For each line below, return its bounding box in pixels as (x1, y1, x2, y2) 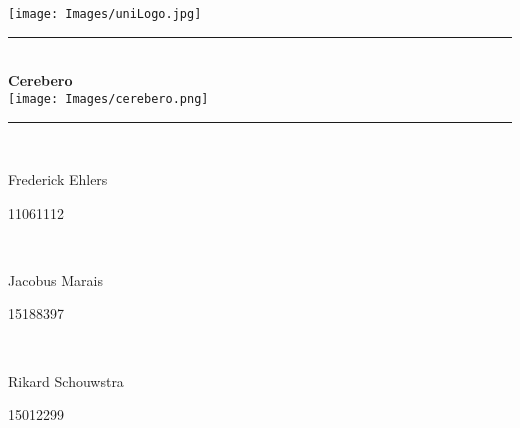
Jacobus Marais (8, 269, 103, 290)
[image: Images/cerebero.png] (8, 91, 209, 106)
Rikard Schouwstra (8, 370, 124, 391)
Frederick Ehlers (8, 169, 108, 190)
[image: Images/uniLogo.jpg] (8, 7, 202, 21)
